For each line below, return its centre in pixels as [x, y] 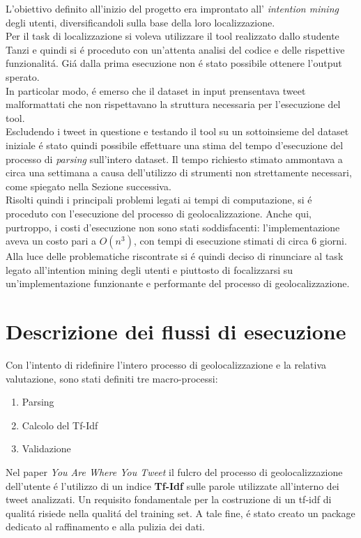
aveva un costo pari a [51, 241]
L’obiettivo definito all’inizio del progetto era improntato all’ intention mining [172, 8]
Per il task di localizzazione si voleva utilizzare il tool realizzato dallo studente [172, 36]
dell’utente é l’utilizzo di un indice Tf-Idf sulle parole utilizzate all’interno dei [172, 485]
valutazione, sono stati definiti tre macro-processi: [112, 378]
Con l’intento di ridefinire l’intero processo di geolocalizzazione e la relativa [166, 364]
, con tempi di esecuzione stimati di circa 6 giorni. [240, 241]
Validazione [46, 448]
